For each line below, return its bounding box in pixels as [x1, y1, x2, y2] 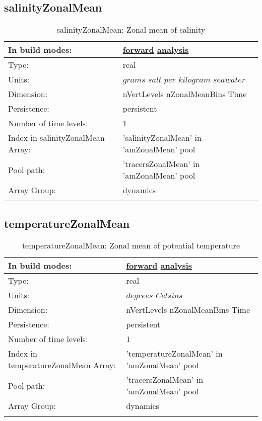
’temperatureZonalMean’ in [126, 348, 223, 360]
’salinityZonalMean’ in [122, 132, 202, 144]
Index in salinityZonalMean [8, 132, 105, 144]
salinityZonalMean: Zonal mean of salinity [56, 24, 206, 36]
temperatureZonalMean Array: [8, 359, 116, 371]
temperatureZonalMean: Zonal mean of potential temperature [22, 239, 240, 251]
